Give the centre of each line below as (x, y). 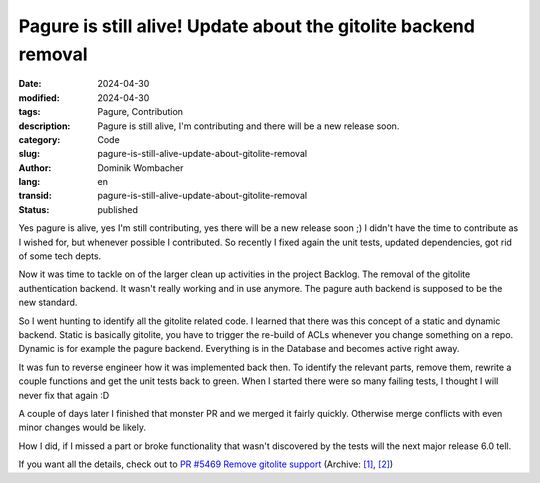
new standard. (48, 302)
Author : (35, 167)
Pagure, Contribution (140, 112)
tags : (29, 112)
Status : (34, 209)
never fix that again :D (64, 395)
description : (44, 126)
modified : (39, 97)
